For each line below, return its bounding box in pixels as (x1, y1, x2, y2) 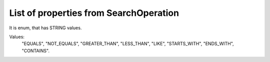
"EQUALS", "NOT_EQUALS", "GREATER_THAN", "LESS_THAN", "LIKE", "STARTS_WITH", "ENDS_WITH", (21, 41, 234, 47)
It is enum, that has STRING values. (9, 25, 82, 31)
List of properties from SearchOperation (9, 7, 179, 18)
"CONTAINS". (21, 48, 50, 54)
